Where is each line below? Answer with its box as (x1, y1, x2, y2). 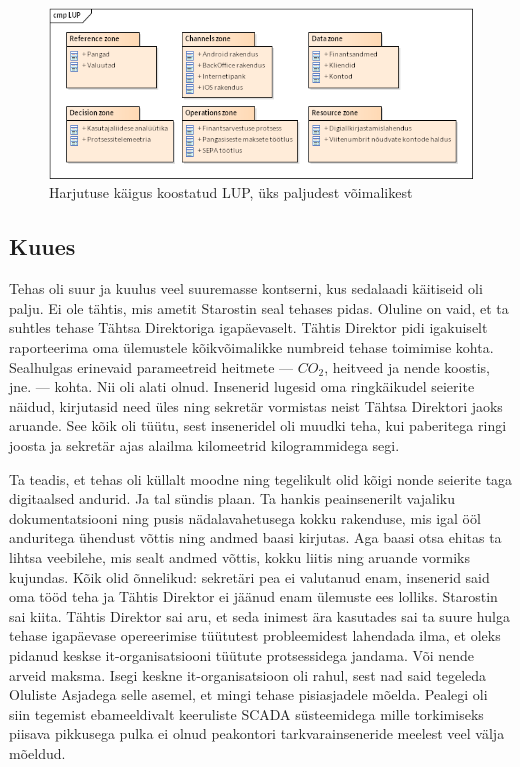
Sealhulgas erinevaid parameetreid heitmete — (9, 356, 294, 377)
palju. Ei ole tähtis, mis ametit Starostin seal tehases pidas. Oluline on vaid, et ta (9, 297, 509, 318)
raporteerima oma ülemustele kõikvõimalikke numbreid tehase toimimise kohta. (9, 337, 494, 358)
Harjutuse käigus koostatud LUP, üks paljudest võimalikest (49, 182, 413, 203)
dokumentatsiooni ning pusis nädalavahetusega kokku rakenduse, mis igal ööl (9, 507, 481, 528)
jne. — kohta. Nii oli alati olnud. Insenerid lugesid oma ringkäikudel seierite (9, 376, 475, 397)
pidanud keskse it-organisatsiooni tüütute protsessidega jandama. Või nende (9, 644, 474, 665)
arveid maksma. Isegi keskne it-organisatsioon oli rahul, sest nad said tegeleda (9, 664, 487, 685)
